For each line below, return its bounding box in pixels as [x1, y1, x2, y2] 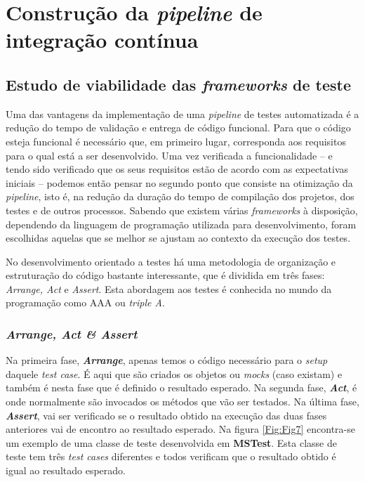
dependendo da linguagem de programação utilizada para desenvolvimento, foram [6, 216, 357, 231]
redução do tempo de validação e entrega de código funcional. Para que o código [6, 120, 351, 135]
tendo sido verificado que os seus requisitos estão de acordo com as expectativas [6, 162, 349, 176]
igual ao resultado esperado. [6, 463, 126, 478]
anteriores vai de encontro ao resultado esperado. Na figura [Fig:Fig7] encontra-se [6, 422, 355, 436]
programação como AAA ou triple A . [6, 295, 165, 310]
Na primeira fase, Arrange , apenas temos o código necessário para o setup [6, 353, 328, 367]
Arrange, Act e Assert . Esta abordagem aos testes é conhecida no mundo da [6, 281, 332, 296]
